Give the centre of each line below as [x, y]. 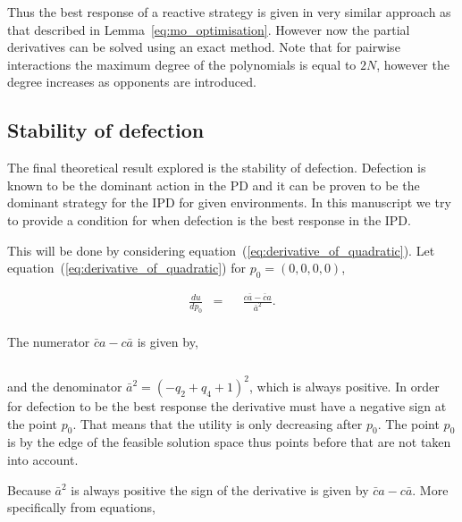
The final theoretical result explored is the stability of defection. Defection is [217, 168]
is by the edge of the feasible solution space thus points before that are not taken [229, 442]
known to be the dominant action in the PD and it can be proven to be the [214, 185]
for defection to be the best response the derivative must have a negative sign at [227, 405]
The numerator [49, 341]
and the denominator [65, 386]
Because [29, 489]
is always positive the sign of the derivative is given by [220, 489]
